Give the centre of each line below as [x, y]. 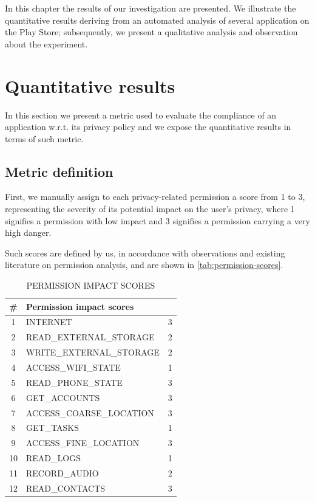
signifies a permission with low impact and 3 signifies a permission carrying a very [157, 220]
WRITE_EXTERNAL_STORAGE [93, 352]
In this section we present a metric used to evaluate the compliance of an [141, 115]
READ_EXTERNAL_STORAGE [90, 337]
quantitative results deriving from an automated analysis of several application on [157, 20]
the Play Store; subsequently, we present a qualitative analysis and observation [151, 32]
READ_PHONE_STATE [74, 382]
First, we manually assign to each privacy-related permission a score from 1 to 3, [155, 197]
